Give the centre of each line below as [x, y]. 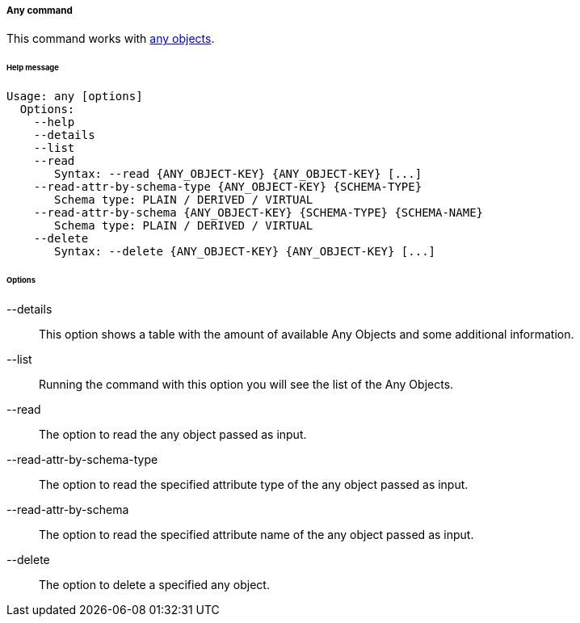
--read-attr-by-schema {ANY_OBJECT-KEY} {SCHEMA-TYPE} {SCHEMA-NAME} [258, 213]
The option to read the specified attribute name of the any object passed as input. [256, 534]
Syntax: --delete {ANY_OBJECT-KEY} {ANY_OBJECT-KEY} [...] [245, 252]
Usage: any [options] [75, 97]
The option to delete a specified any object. [154, 584]
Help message [33, 68]
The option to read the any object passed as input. [173, 434]
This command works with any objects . [111, 39]
